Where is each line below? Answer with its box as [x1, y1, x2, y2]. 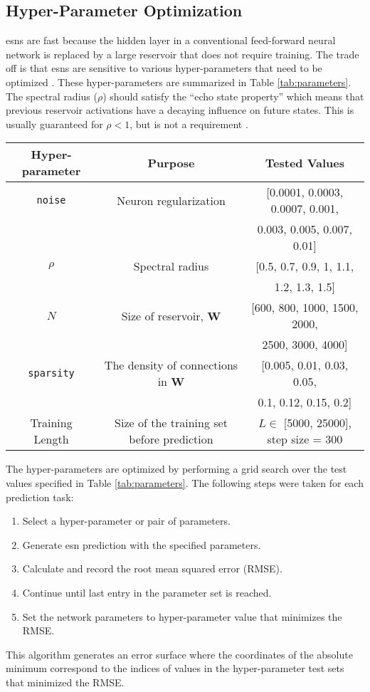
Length [33, 431, 69, 448]
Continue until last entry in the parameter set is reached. [22, 584, 272, 599]
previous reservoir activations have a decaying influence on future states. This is [6, 103, 354, 117]
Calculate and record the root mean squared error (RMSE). [22, 561, 282, 576]
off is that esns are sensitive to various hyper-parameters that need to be [6, 61, 322, 75]
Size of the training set [115, 414, 228, 431]
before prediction [129, 431, 213, 448]
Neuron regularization [117, 192, 226, 209]
